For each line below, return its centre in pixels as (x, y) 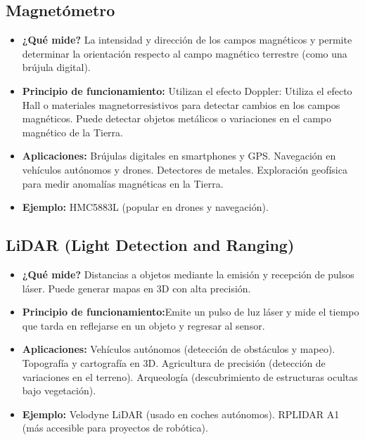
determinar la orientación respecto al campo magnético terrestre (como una (185, 53)
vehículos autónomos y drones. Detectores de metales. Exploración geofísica (185, 169)
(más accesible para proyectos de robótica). (115, 428)
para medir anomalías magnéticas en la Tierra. (123, 183)
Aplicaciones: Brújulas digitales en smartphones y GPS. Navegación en (179, 156)
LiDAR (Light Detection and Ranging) (150, 245)
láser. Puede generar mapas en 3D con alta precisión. (136, 288)
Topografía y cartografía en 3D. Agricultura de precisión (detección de (174, 362)
